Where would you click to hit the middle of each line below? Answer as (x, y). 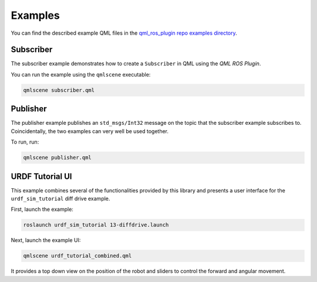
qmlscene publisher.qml (58, 158)
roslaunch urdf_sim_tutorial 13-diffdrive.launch (96, 225)
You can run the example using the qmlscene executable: (81, 74)
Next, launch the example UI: (46, 240)
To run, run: (25, 142)
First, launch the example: (42, 210)
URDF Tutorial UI (41, 176)
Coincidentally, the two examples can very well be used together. (90, 131)
